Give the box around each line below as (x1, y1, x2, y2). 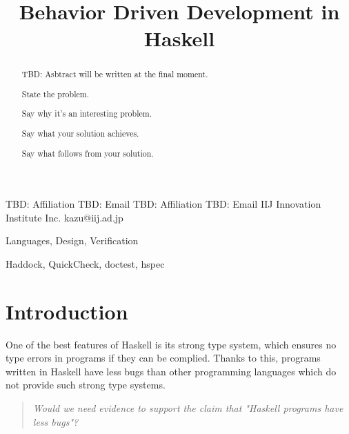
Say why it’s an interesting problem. (21, 108, 152, 119)
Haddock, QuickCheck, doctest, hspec (6, 256, 165, 270)
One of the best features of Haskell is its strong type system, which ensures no (6, 337, 337, 351)
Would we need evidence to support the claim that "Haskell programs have (32, 401, 343, 415)
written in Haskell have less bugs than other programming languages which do (6, 364, 337, 378)
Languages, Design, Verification (6, 233, 139, 248)
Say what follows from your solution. (21, 147, 154, 159)
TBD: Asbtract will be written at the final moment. (21, 68, 208, 80)
